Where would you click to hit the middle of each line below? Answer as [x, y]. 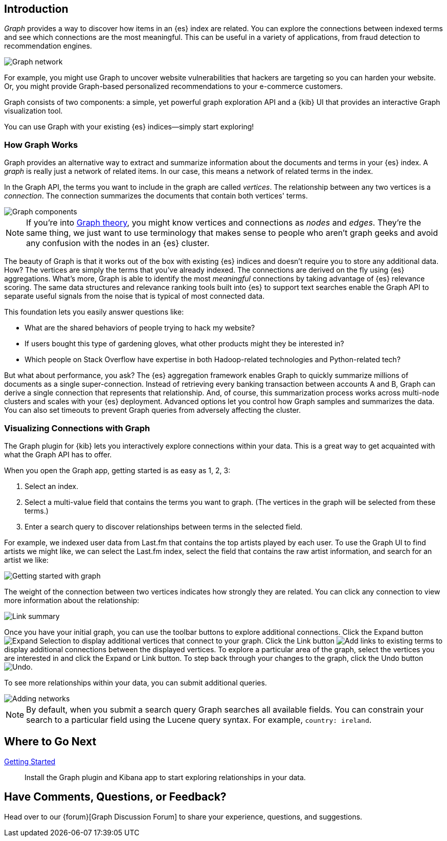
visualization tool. [33, 111]
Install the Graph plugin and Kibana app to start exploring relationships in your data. [165, 777]
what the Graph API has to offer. [58, 454]
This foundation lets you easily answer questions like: [94, 312]
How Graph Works [41, 145]
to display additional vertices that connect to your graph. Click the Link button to [258, 640]
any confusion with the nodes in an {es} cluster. [118, 243]
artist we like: [26, 560]
